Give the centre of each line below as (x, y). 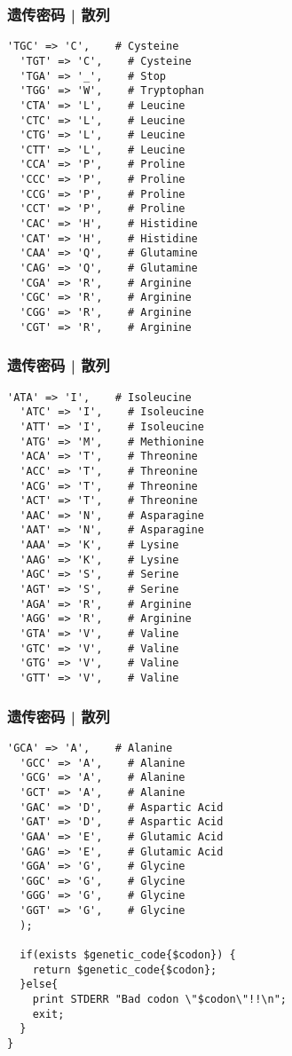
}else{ (39, 985)
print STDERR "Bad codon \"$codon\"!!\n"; (159, 1000)
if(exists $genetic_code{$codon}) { (128, 955)
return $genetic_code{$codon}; (125, 969)
